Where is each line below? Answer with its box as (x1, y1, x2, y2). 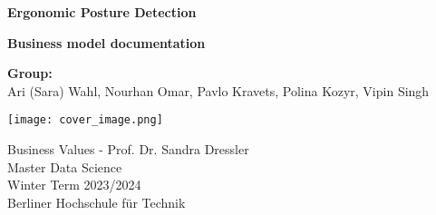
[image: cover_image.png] (7, 113, 163, 127)
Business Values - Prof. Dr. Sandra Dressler (7, 140, 249, 159)
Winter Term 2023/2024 (7, 175, 141, 194)
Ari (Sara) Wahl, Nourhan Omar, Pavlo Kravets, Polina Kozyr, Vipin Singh (7, 81, 430, 100)
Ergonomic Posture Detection (7, 3, 197, 21)
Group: (7, 64, 53, 83)
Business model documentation (7, 33, 206, 52)
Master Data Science (7, 157, 122, 176)
